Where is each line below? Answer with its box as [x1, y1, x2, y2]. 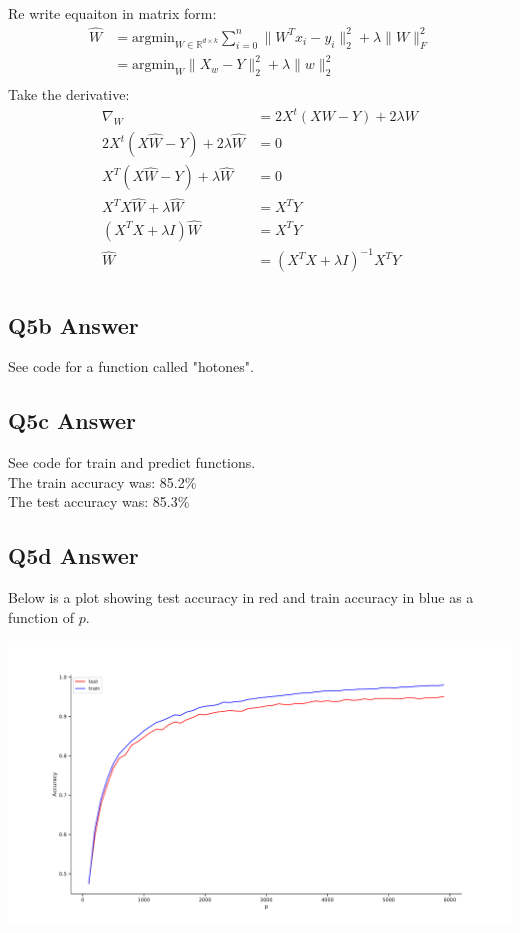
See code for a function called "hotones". [8, 356, 254, 377]
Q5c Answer [8, 405, 136, 436]
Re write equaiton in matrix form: [8, 3, 217, 23]
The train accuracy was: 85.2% [8, 471, 197, 492]
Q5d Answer [8, 540, 139, 571]
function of [8, 606, 75, 627]
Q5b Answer [8, 309, 139, 340]
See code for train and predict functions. [8, 452, 256, 473]
